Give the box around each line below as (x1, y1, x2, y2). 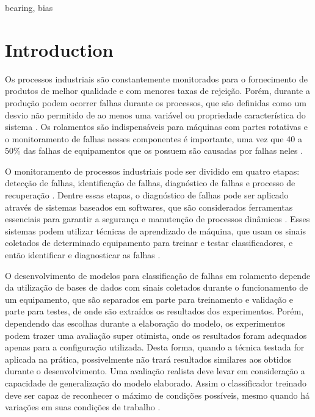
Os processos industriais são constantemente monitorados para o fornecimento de (5, 72, 308, 85)
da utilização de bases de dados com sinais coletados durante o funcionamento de (5, 281, 308, 294)
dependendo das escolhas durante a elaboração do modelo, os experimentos (5, 317, 285, 329)
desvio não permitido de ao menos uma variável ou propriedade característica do (5, 108, 306, 121)
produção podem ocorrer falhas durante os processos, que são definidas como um (5, 96, 306, 109)
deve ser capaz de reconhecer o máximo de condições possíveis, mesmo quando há (5, 388, 310, 401)
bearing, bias (5, 1, 53, 13)
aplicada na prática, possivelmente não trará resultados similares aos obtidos (5, 352, 292, 365)
